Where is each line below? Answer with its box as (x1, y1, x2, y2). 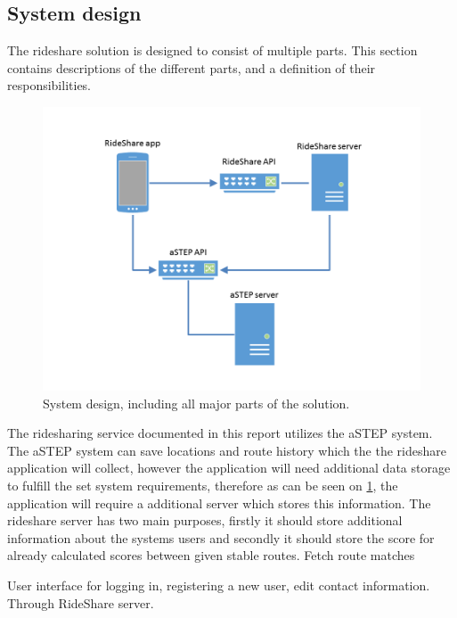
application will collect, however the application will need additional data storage (7, 458, 451, 477)
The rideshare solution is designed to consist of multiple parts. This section (7, 41, 418, 60)
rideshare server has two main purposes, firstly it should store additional (7, 511, 403, 530)
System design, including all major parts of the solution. (43, 393, 350, 412)
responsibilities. (7, 76, 92, 95)
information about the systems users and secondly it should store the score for (7, 528, 435, 547)
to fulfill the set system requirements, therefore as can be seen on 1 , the (7, 475, 398, 494)
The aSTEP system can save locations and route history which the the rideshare (7, 441, 446, 459)
